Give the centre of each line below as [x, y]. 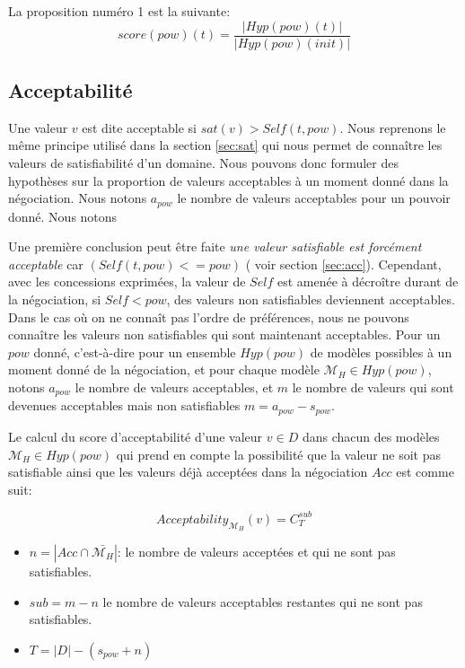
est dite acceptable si [139, 127]
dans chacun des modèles [371, 436]
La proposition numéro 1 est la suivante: [119, 11]
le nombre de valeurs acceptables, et [174, 387]
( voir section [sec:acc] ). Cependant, [343, 264]
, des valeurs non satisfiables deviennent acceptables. [311, 299]
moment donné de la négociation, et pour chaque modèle [164, 369]
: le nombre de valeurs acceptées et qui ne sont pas [256, 552]
